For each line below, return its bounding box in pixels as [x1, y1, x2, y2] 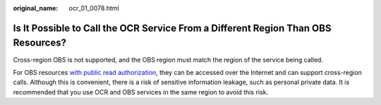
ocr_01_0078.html [68, 4, 119, 12]
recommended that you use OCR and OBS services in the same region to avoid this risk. [13, 87, 268, 96]
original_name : [13, 4, 59, 12]
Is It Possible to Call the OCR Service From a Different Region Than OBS [13, 22, 332, 34]
